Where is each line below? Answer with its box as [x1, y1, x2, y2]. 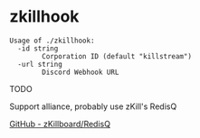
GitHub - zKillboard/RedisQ [9, 118, 111, 129]
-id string [17, 43, 59, 53]
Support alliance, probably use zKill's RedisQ [9, 101, 177, 112]
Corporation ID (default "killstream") [42, 51, 193, 60]
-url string [17, 60, 63, 69]
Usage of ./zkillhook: [9, 36, 95, 45]
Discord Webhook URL [42, 68, 119, 77]
